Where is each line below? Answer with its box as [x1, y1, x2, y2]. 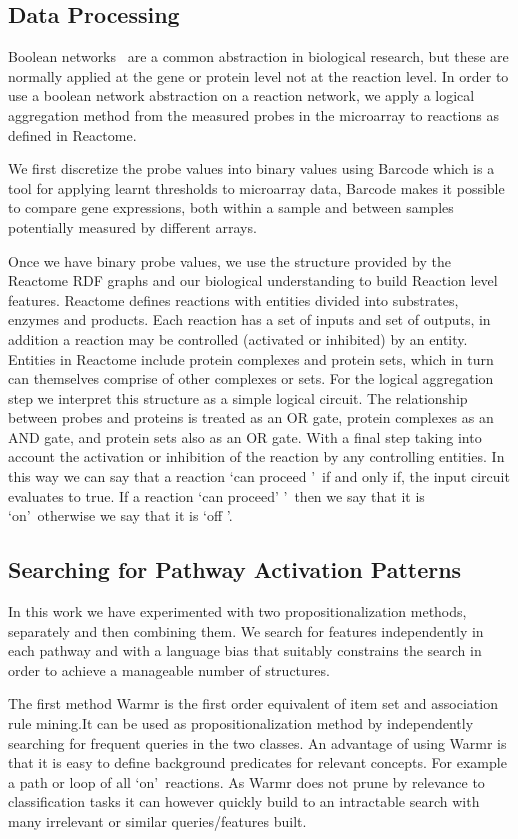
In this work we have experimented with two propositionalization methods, [8, 601, 467, 622]
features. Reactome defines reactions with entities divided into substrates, [8, 289, 459, 310]
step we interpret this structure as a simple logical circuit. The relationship [8, 387, 468, 408]
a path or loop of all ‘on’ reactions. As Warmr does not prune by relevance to [8, 771, 485, 792]
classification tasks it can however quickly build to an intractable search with [8, 791, 480, 812]
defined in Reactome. [8, 124, 137, 145]
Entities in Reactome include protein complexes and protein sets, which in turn [8, 348, 494, 369]
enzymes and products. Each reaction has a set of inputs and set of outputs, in [8, 309, 491, 330]
